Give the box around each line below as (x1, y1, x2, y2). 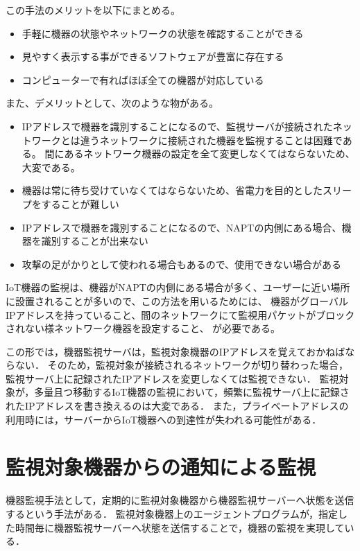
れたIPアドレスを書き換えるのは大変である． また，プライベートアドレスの (6, 399, 349, 413)
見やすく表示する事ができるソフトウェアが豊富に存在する (22, 49, 284, 64)
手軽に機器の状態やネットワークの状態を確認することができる (22, 26, 304, 40)
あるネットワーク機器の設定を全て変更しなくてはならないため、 (64, 146, 355, 161)
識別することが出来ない (41, 234, 148, 248)
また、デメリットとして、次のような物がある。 (6, 96, 218, 110)
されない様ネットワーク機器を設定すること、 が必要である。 (6, 321, 280, 335)
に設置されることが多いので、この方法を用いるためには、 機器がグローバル (6, 293, 348, 308)
